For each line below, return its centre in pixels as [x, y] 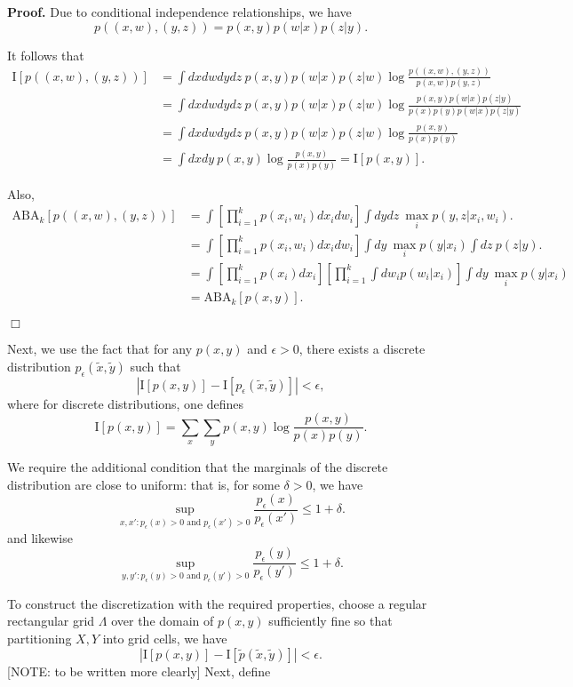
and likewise [40, 537]
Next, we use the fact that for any [100, 349]
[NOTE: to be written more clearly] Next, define [139, 671]
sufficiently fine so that [330, 621]
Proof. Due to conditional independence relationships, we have [179, 12]
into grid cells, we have [165, 638]
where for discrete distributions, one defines [126, 403]
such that [155, 366]
